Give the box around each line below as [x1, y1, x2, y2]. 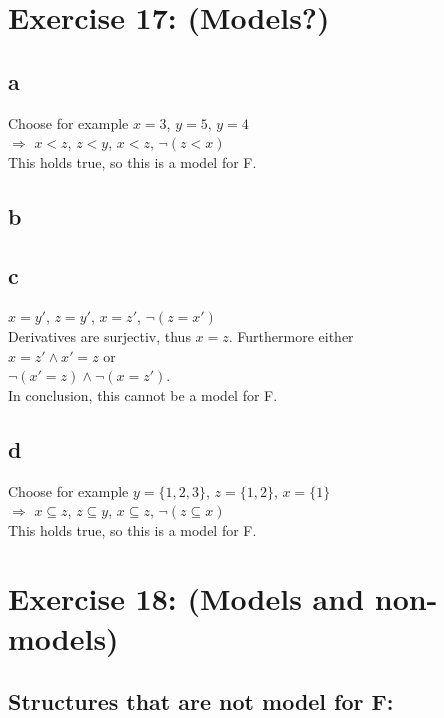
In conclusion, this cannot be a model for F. [8, 384, 278, 405]
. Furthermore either [228, 325, 354, 346]
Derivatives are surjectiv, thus [8, 325, 191, 346]
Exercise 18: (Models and [8, 578, 365, 619]
